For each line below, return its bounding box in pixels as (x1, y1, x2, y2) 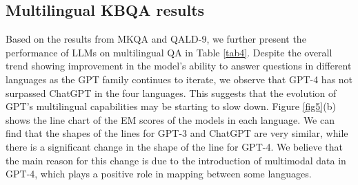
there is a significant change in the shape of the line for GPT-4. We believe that (6, 139, 344, 153)
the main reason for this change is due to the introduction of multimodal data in (6, 153, 346, 167)
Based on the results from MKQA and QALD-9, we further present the (6, 32, 306, 46)
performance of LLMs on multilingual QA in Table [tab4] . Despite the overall (6, 45, 332, 59)
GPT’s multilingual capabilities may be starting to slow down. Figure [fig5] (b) (6, 99, 336, 113)
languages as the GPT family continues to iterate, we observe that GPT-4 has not (6, 72, 353, 86)
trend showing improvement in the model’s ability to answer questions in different (6, 58, 352, 73)
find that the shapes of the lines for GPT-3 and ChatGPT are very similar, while (6, 126, 348, 140)
